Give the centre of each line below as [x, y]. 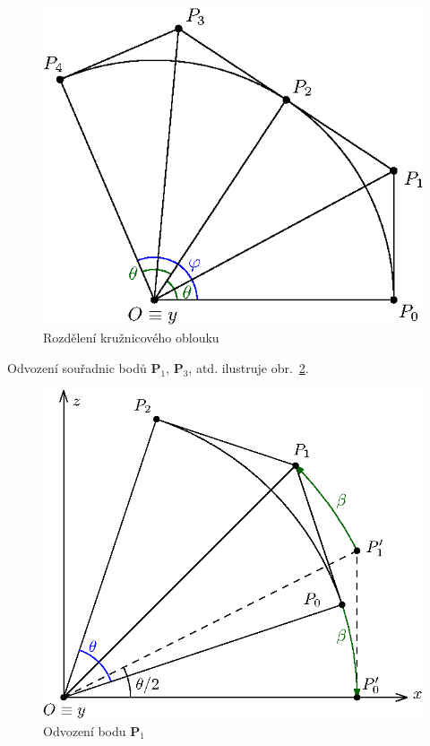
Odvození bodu [85, 730]
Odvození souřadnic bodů [77, 368]
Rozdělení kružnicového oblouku [131, 338]
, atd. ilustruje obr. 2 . [249, 368]
